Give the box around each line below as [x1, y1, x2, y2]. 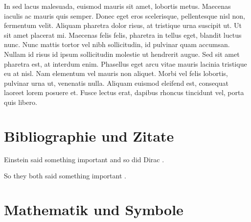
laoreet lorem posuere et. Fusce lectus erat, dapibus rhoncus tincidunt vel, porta [4, 87, 244, 98]
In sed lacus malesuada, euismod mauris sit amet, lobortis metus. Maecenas [4, 1, 231, 11]
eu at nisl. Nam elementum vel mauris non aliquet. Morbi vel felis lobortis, [4, 68, 228, 78]
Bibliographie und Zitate [4, 125, 174, 146]
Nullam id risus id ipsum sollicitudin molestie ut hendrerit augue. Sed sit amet [4, 49, 240, 59]
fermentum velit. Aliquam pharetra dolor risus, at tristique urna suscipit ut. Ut [4, 20, 242, 30]
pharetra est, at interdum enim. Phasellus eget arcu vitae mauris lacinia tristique [4, 58, 247, 69]
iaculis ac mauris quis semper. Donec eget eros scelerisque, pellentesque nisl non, [4, 10, 245, 21]
